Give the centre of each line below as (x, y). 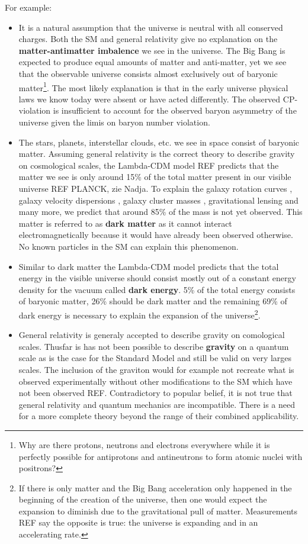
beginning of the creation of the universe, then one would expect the (143, 499)
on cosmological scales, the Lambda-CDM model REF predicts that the (149, 165)
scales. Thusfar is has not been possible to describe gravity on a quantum (154, 346)
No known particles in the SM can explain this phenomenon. (129, 246)
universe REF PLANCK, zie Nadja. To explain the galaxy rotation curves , (155, 188)
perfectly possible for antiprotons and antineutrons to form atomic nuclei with (161, 456)
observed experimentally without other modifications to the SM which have (155, 381)
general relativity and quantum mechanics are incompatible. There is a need (157, 404)
